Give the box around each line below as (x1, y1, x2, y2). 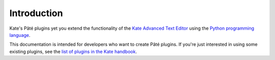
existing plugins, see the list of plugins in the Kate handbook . (9, 48, 137, 54)
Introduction (9, 8, 63, 19)
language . (9, 32, 31, 38)
